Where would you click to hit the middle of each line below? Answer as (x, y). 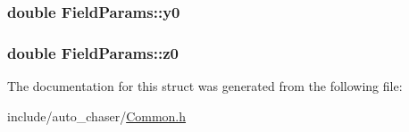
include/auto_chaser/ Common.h (97, 115)
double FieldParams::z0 (93, 52)
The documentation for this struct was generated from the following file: (205, 86)
